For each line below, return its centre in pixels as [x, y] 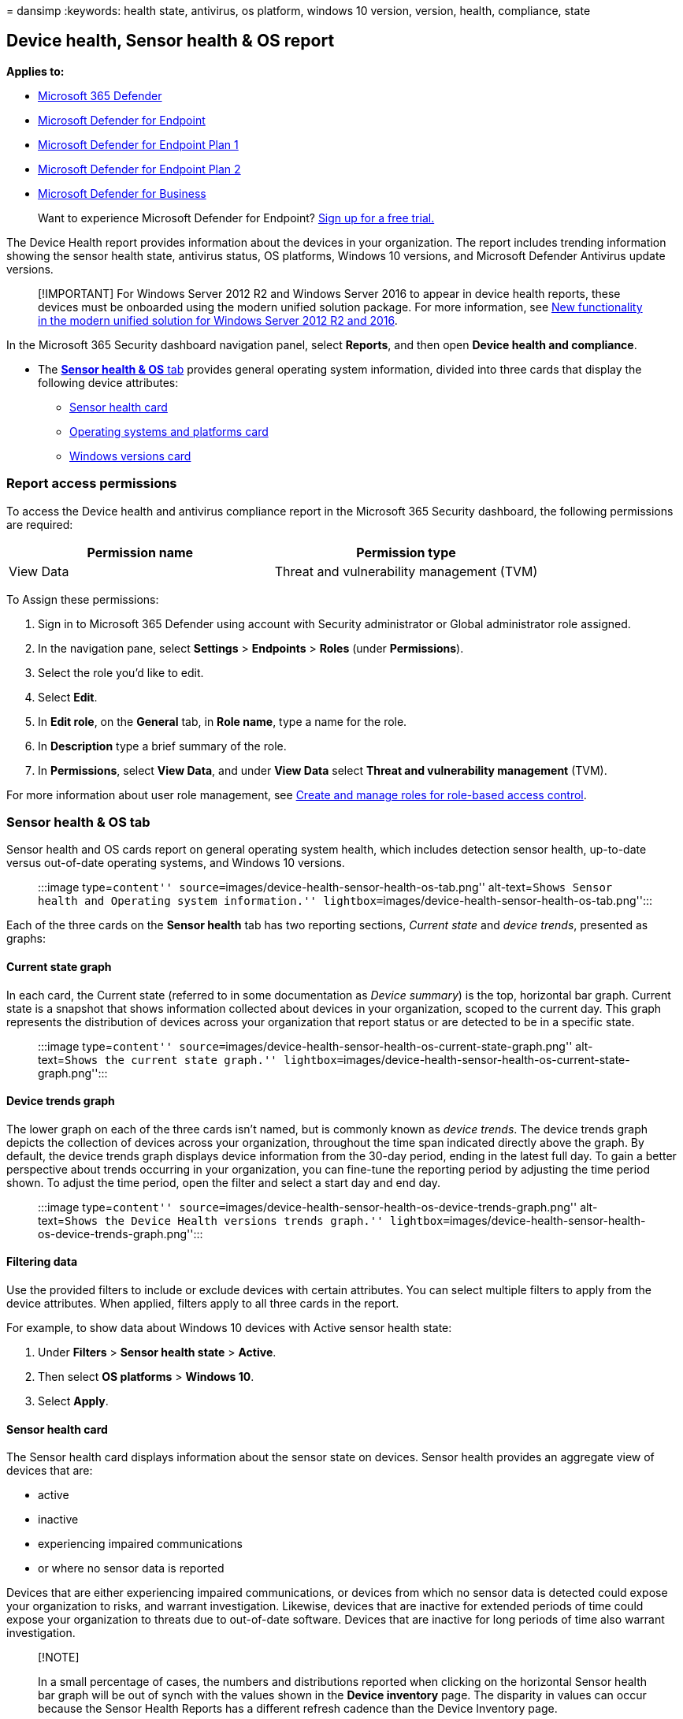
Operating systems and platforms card [169, 431]
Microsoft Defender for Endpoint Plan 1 [138, 144]
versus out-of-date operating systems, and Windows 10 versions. [176, 863]
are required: [40, 524]
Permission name [140, 552]
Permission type [406, 552]
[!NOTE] [59, 1658]
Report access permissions [92, 484]
